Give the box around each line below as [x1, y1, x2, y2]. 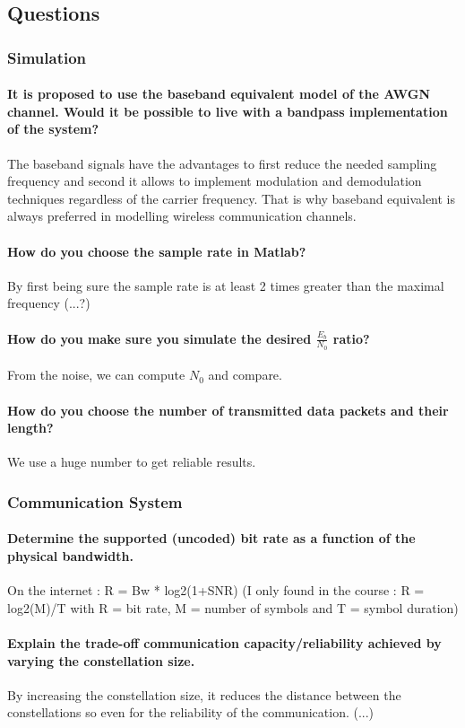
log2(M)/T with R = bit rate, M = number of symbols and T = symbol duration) [7, 598, 459, 617]
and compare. [208, 365, 282, 384]
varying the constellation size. [7, 651, 195, 670]
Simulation [7, 46, 87, 68]
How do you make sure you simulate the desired [7, 329, 312, 347]
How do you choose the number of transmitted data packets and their [7, 400, 449, 419]
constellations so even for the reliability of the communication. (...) [7, 703, 375, 722]
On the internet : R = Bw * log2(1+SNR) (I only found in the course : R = [7, 581, 425, 600]
